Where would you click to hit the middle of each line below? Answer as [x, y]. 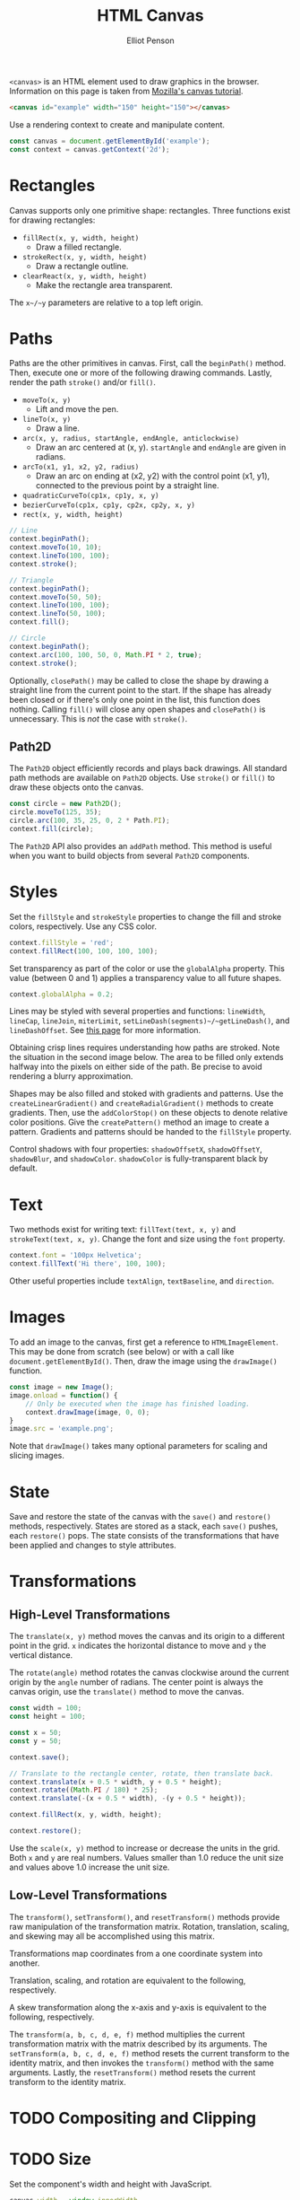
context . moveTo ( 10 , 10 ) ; [56, 548]
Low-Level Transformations [88, 1895]
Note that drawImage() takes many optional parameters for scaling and [138, 1446]
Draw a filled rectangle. [79, 247]
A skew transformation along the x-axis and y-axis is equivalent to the [138, 2007]
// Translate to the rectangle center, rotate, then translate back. [142, 1774]
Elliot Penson [150, 40]
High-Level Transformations [90, 1614]
